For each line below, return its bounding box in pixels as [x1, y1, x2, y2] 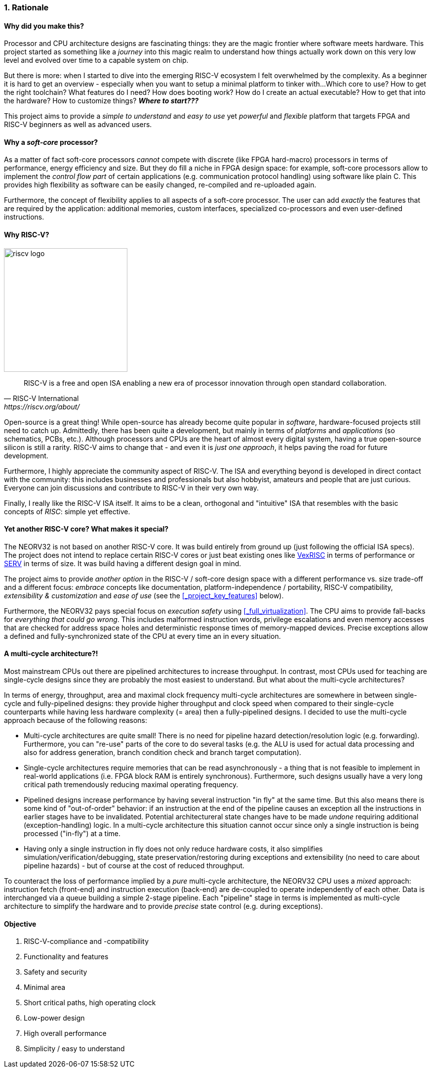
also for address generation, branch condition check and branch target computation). [24, 748, 302, 757]
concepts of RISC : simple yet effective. [4, 507, 130, 516]
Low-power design [24, 1014, 85, 1023]
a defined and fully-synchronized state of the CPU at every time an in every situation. [4, 631, 281, 640]
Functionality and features [24, 952, 109, 961]
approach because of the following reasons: [4, 716, 148, 725]
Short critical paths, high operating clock [24, 998, 156, 1007]
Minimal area [24, 983, 66, 992]
